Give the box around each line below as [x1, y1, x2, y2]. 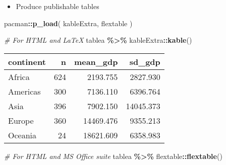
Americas [8, 85, 41, 97]
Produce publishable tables [16, 1, 99, 11]
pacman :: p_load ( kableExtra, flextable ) [4, 18, 133, 28]
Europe [8, 114, 34, 126]
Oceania [8, 129, 37, 141]
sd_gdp [129, 55, 160, 67]
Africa [8, 70, 30, 82]
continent [8, 55, 46, 67]
